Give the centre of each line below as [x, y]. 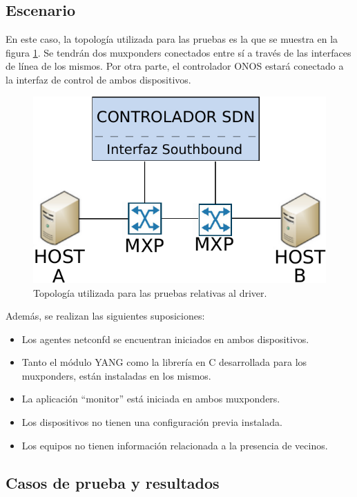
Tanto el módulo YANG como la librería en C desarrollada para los [164, 362]
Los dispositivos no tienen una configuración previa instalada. [152, 422]
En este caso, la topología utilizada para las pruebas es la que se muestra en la [172, 39]
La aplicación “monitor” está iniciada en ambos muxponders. [151, 399]
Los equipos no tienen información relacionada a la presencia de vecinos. [175, 445]
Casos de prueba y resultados [113, 482]
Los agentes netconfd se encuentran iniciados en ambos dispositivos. [165, 339]
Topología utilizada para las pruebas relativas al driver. [150, 292]
